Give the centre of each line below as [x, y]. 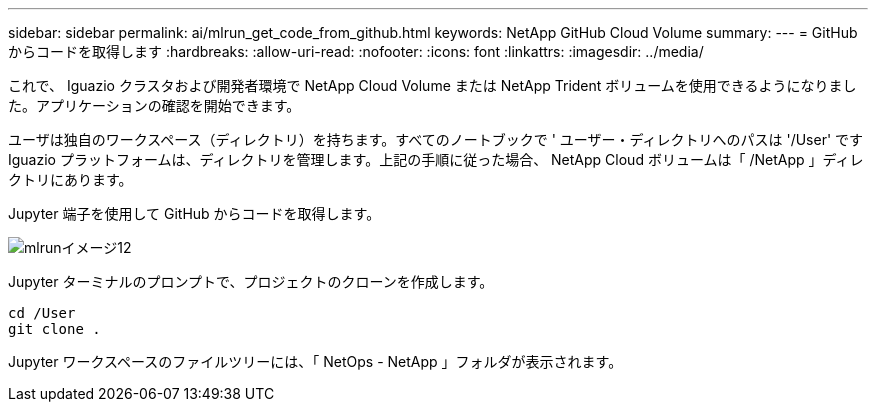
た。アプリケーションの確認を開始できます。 [154, 105]
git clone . [54, 329]
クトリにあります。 [70, 179]
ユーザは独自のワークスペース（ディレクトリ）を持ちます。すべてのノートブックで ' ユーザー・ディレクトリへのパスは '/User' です [436, 139]
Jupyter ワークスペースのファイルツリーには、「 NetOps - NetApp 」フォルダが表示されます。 [315, 361]
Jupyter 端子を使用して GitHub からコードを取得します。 [194, 213]
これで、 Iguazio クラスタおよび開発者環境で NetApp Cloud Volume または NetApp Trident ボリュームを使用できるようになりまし [432, 85]
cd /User [42, 313]
